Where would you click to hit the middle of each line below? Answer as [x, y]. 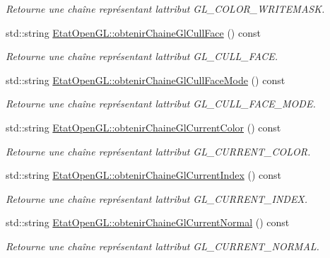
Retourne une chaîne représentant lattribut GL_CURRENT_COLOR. [158, 151]
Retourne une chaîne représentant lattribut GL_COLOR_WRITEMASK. [165, 8]
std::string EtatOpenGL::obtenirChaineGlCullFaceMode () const [146, 80]
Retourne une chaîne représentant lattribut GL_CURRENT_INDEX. [157, 198]
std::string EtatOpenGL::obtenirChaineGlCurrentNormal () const [148, 222]
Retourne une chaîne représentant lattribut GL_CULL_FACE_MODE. [161, 104]
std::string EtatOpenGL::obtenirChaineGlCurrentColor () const [143, 127]
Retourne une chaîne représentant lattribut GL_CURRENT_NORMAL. [163, 246]
